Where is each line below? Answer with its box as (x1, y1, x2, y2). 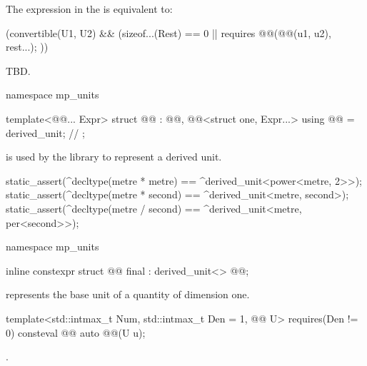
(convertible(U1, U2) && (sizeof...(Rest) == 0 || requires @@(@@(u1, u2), (6, 25, 331, 40)
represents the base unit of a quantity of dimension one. (6, 287, 250, 302)
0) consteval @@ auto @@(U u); (6, 325, 146, 340)
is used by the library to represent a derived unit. (6, 149, 222, 164)
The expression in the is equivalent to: (6, 1, 173, 16)
